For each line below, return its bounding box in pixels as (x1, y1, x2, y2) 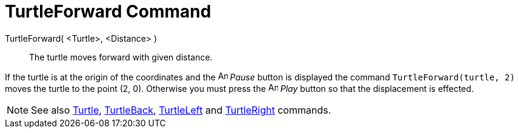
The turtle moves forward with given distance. (29, 51, 213, 62)
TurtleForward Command (5, 1, 211, 22)
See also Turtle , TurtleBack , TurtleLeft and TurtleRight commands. (31, 103, 331, 116)
